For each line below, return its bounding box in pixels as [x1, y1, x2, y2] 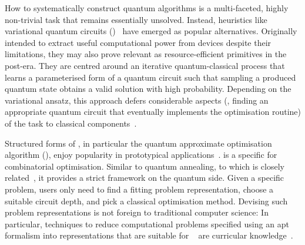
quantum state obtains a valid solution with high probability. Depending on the [5, 82, 291, 95]
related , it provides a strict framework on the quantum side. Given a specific [5, 171, 284, 184]
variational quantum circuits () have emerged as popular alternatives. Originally [5, 25, 297, 37]
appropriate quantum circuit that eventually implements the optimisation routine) [5, 105, 301, 118]
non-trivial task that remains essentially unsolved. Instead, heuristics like [5, 13, 267, 25]
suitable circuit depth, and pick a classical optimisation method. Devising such [5, 194, 288, 207]
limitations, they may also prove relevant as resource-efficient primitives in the [5, 48, 287, 60]
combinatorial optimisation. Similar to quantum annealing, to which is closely [5, 160, 284, 172]
